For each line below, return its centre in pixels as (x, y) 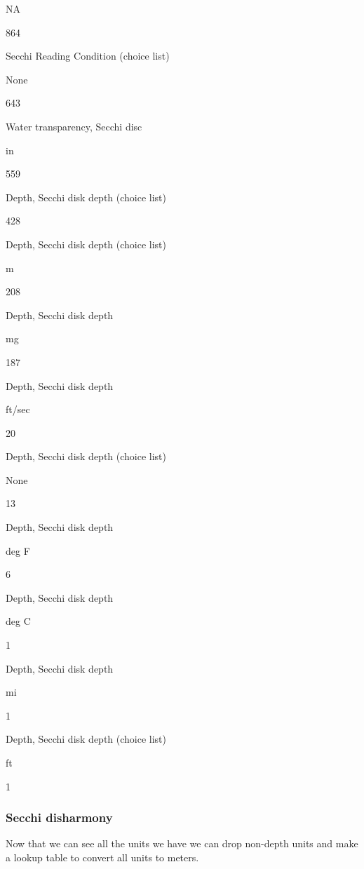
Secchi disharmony (59, 817)
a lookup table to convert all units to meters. (102, 857)
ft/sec (18, 409)
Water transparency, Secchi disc (74, 126)
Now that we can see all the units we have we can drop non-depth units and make (182, 843)
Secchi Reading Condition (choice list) (88, 56)
